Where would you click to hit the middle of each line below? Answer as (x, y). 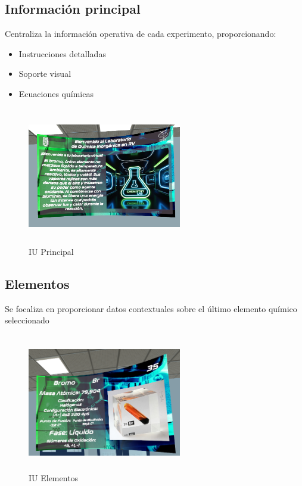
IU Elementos (54, 478)
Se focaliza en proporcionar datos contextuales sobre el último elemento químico (151, 308)
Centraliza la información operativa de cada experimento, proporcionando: (141, 34)
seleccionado (27, 320)
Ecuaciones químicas (56, 93)
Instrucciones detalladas (62, 53)
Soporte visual (45, 74)
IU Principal (51, 251)
